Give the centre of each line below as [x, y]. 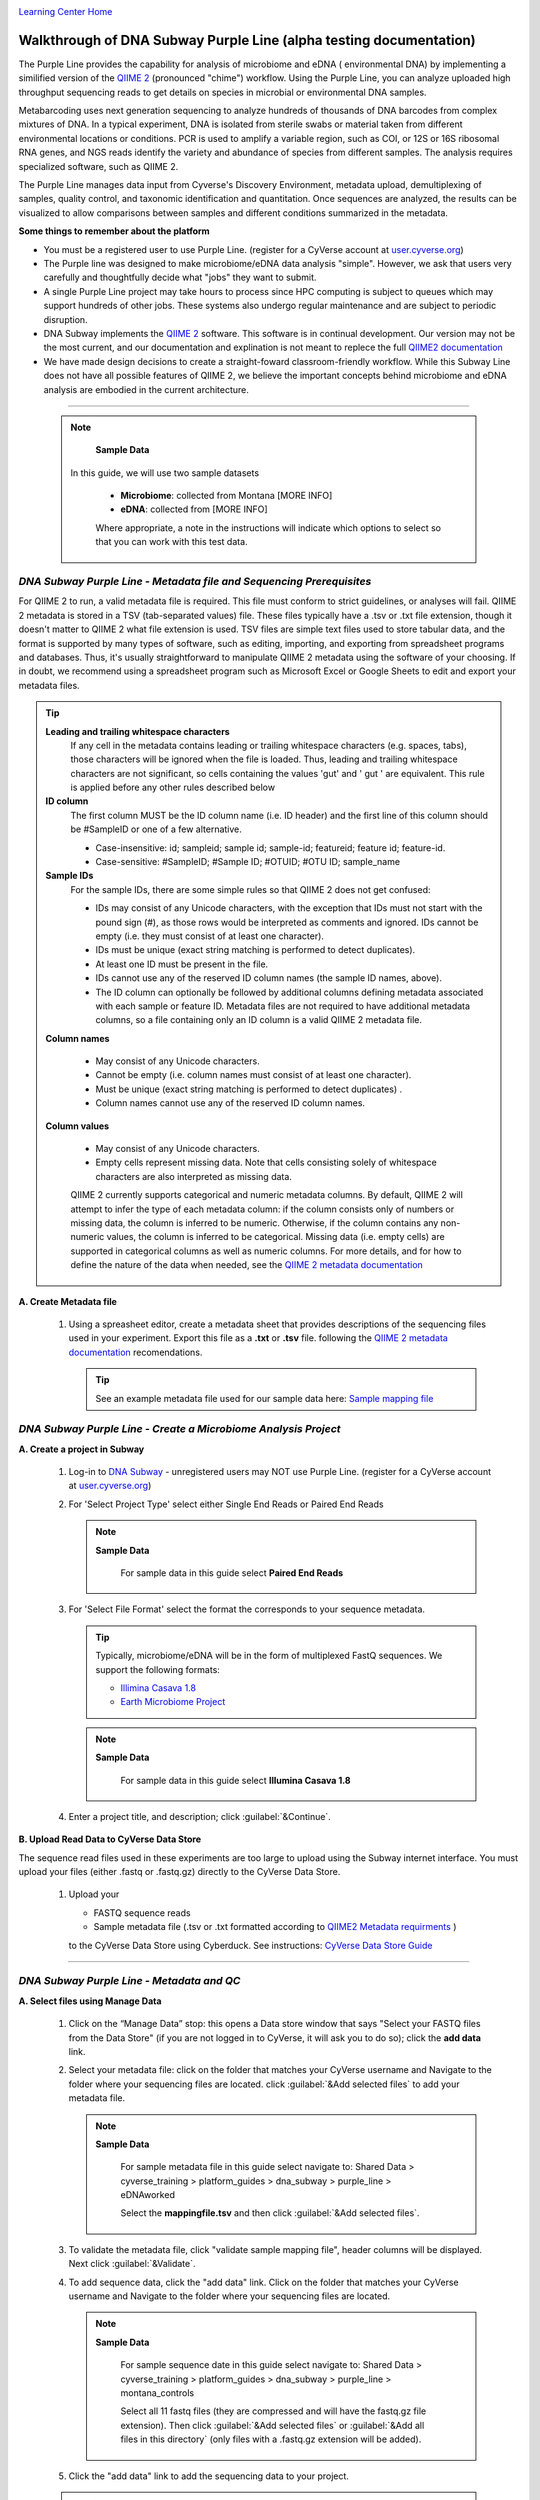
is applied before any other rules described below [172, 787]
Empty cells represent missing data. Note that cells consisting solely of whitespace [266, 1162]
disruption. [66, 319]
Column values [77, 1126]
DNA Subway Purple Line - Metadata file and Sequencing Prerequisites [195, 581]
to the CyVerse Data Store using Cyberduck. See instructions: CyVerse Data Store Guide [250, 1945]
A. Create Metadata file [67, 1301]
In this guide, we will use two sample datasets [165, 472]
